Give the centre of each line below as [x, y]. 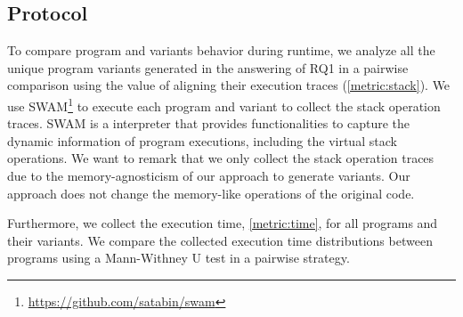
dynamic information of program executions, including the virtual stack [202, 140]
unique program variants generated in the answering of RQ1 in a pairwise [208, 67]
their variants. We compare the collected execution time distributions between [220, 240]
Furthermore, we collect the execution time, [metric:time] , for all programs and [223, 223]
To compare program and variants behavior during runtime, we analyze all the [221, 50]
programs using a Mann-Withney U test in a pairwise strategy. [179, 258]
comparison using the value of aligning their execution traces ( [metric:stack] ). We [229, 85]
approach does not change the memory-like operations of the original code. [211, 193]
